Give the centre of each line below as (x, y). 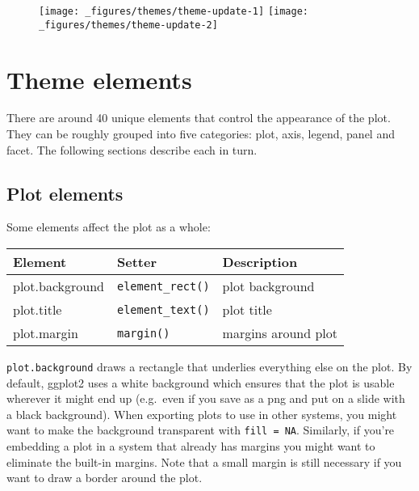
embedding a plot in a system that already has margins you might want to (191, 446)
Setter (136, 262)
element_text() (163, 309)
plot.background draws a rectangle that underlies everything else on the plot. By (209, 367)
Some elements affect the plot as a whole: (109, 227)
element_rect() (163, 286)
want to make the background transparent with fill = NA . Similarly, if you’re (201, 430)
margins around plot (280, 333)
